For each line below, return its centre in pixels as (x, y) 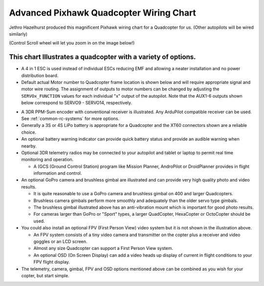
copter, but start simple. (45, 275)
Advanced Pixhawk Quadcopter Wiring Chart (103, 13)
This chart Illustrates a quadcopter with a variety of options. (102, 57)
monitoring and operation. (47, 160)
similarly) (18, 34)
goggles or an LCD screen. (60, 241)
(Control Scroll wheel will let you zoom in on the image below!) (72, 43)
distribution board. (40, 75)
